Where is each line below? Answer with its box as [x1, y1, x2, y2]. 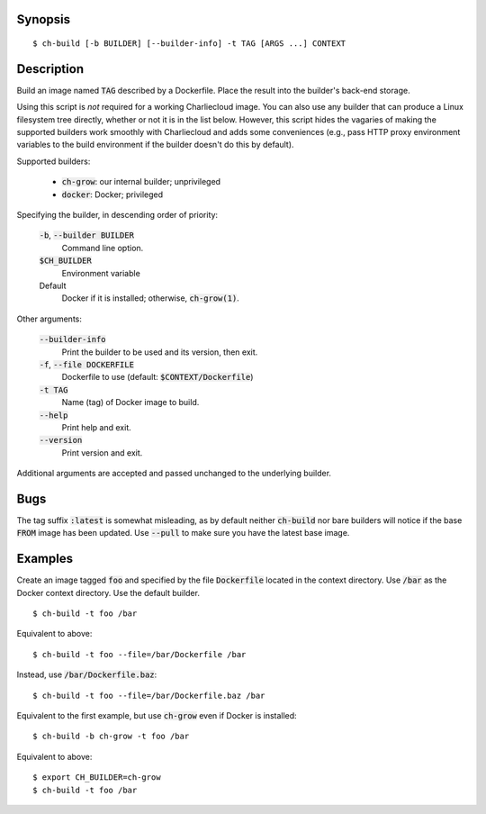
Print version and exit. [61, 447, 143, 458]
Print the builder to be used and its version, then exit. [61, 347, 258, 357]
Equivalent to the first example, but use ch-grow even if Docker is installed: [16, 710, 297, 721]
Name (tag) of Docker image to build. [61, 397, 200, 408]
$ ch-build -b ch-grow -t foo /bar [32, 731, 190, 742]
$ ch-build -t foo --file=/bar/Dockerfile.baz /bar [32, 690, 265, 701]
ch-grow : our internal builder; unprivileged [61, 176, 220, 187]
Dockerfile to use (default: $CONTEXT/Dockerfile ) [61, 372, 254, 383]
